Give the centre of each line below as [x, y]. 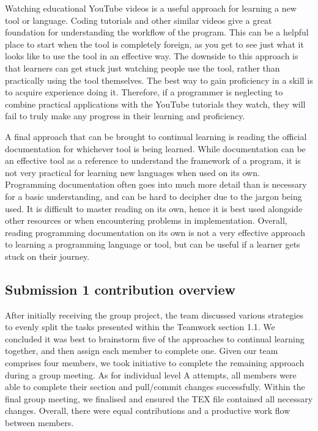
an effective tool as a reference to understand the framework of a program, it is [153, 160]
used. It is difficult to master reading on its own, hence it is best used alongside [154, 208]
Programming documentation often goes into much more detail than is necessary [156, 184]
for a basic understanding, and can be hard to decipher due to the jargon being [153, 196]
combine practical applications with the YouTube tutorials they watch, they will [155, 104]
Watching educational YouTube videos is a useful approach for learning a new [151, 8]
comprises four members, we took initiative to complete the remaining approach [155, 363]
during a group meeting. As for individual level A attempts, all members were [151, 374]
